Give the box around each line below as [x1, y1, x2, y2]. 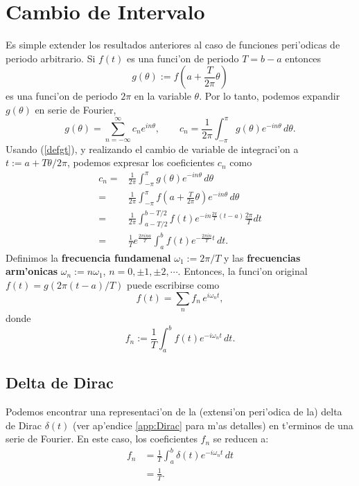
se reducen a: [213, 431, 269, 446]
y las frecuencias [224, 250, 301, 264]
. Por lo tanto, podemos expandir [199, 89, 340, 103]
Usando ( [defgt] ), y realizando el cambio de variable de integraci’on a [6, 141, 299, 156]
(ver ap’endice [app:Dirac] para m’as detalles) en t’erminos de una [73, 417, 353, 432]
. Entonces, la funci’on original [177, 264, 308, 278]
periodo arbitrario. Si [6, 51, 96, 65]
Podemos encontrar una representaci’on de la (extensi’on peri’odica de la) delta [6, 404, 342, 419]
